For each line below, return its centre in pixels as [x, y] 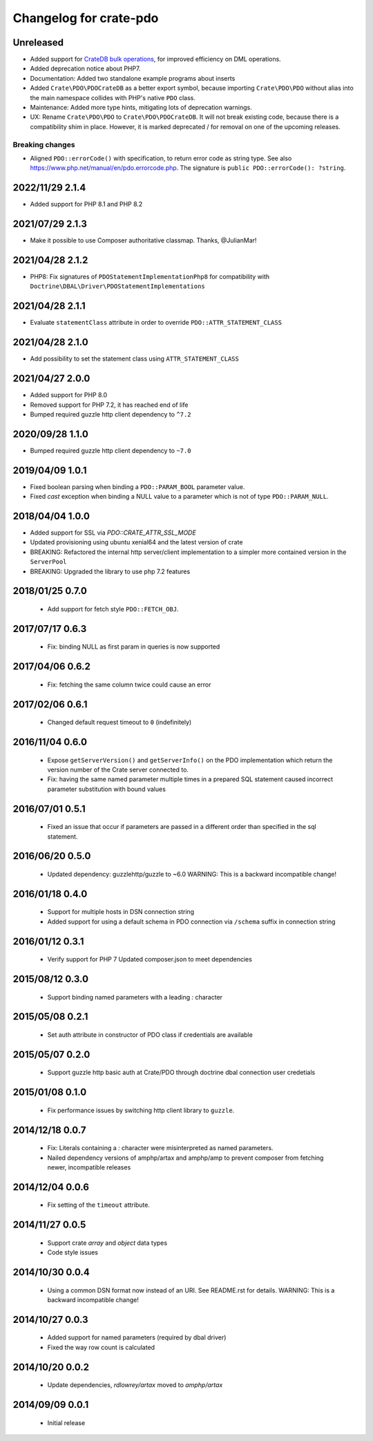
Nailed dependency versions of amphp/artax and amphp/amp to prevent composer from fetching [185, 1158]
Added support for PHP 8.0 [69, 395]
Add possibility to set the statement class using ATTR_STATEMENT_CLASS [135, 359]
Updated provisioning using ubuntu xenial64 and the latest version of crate [136, 542]
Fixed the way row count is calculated [101, 1347]
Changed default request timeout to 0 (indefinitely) [119, 723]
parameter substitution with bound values [106, 789]
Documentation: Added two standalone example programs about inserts [133, 78]
